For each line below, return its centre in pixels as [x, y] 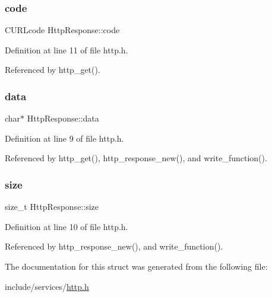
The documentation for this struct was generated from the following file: [136, 266]
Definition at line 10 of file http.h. [67, 226]
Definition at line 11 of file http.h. [67, 49]
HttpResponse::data [63, 118]
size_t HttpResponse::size [52, 207]
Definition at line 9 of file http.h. [64, 138]
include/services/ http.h [47, 286]
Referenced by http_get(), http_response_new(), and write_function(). [136, 158]
